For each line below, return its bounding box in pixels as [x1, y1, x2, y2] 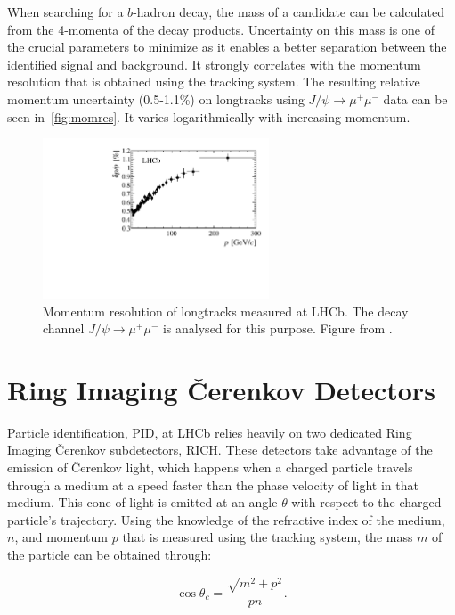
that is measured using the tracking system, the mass [122, 528, 413, 546]
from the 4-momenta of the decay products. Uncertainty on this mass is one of [7, 20, 435, 38]
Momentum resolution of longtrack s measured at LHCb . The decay [43, 301, 409, 320]
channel [43, 319, 85, 338]
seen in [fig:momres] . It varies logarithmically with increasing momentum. [7, 107, 410, 126]
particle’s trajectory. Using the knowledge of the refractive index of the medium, [7, 510, 445, 529]
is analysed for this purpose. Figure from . [162, 319, 393, 338]
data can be [383, 89, 448, 108]
